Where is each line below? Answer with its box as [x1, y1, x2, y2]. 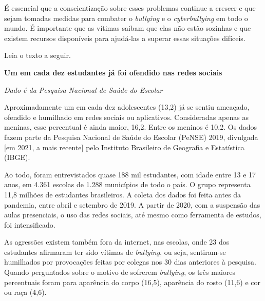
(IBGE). [4, 152, 30, 163]
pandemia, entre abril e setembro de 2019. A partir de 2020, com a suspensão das [4, 199, 260, 210]
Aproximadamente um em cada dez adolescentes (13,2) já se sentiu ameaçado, [4, 102, 250, 112]
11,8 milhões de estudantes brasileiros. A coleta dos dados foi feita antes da [4, 189, 241, 199]
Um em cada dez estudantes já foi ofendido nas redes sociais [4, 67, 222, 77]
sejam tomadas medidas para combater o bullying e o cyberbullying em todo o [4, 12, 248, 23]
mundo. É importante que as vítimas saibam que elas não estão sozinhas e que [4, 23, 251, 33]
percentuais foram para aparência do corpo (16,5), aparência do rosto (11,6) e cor [4, 276, 261, 287]
